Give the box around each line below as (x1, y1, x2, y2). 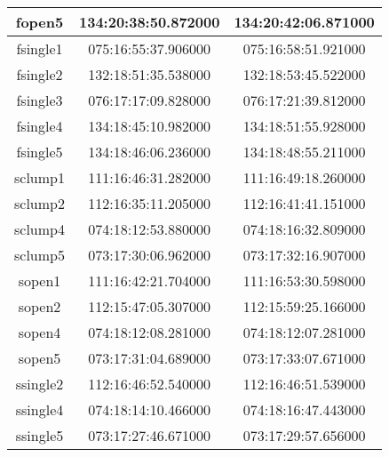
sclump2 (14, 193, 65, 213)
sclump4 (14, 219, 65, 239)
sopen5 (18, 348, 61, 368)
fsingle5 (16, 141, 63, 162)
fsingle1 (16, 38, 63, 59)
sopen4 (18, 322, 61, 342)
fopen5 (15, 12, 64, 32)
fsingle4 (16, 116, 63, 136)
